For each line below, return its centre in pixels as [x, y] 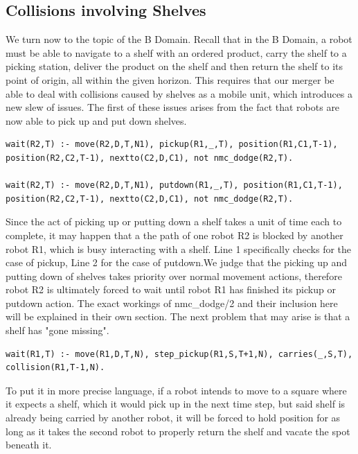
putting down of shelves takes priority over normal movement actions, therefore [174, 276]
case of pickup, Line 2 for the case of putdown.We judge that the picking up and [177, 262]
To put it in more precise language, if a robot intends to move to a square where [176, 390]
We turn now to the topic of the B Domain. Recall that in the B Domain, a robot [179, 39]
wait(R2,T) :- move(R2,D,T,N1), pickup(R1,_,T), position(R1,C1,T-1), [172, 145]
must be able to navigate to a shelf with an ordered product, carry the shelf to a [176, 52]
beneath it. [29, 445]
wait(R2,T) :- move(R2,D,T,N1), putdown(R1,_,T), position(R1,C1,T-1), [174, 185]
